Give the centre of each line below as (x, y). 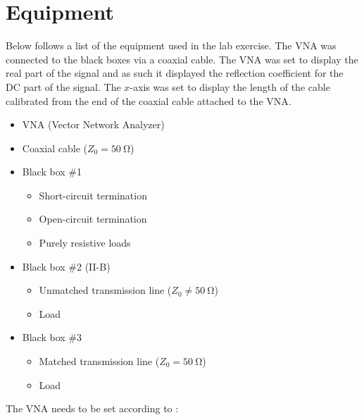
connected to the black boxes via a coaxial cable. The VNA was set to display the (182, 59)
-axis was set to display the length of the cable (230, 86)
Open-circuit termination (93, 219)
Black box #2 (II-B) (66, 266)
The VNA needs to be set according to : (92, 408)
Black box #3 (52, 337)
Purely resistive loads (85, 243)
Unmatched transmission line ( (105, 290)
